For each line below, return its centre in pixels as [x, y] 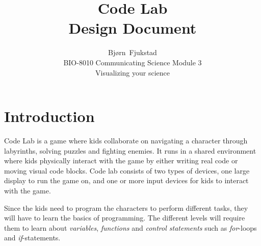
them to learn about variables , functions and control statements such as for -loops [130, 227]
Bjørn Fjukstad [133, 52]
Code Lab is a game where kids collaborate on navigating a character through [126, 141]
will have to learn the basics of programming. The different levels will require [125, 218]
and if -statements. [32, 238]
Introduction [49, 116]
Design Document [133, 28]
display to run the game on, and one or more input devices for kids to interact [126, 180]
